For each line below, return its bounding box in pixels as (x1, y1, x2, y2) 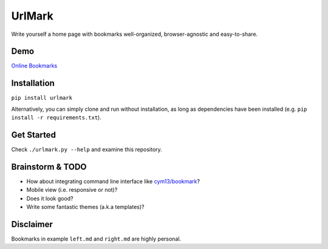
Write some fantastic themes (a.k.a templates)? (26, 203, 145, 211)
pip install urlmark (11, 94, 73, 102)
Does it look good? (26, 195, 73, 202)
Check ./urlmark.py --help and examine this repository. (11, 146, 162, 153)
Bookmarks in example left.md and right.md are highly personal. (11, 235, 182, 243)
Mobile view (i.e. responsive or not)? (26, 186, 118, 194)
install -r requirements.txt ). (11, 114, 101, 121)
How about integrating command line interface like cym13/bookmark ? (26, 177, 200, 185)
